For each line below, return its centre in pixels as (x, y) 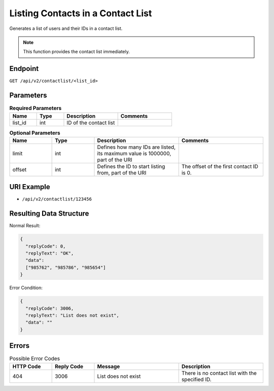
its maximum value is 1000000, (134, 153)
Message (109, 366)
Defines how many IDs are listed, (136, 147)
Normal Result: (25, 226)
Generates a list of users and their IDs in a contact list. (66, 28)
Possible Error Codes (35, 359)
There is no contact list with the (219, 373)
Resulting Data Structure (49, 214)
